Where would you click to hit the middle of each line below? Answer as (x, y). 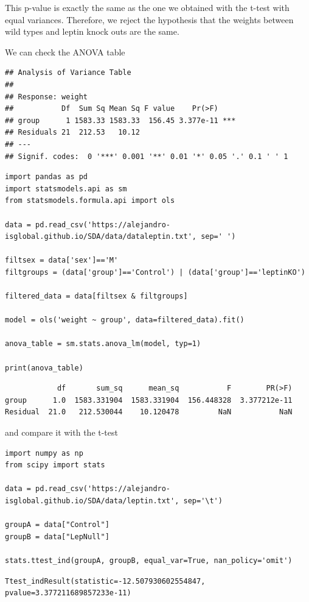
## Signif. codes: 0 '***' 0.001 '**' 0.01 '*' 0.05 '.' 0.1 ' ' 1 (147, 156)
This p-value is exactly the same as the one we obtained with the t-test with (147, 7)
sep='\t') (203, 501)
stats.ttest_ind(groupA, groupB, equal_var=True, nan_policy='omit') (149, 560)
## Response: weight (47, 97)
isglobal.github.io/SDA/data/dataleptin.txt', (101, 237)
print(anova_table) (44, 368)
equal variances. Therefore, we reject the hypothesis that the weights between (149, 19)
